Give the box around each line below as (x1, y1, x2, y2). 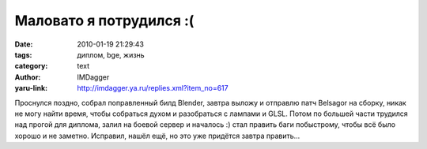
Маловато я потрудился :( (14, 12, 195, 29)
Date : (14, 39, 33, 49)
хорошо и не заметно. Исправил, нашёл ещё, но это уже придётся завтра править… (14, 131, 300, 140)
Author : (14, 72, 41, 82)
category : (14, 61, 48, 71)
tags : (14, 50, 32, 59)
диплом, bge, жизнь (77, 50, 145, 59)
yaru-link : (14, 84, 47, 93)
